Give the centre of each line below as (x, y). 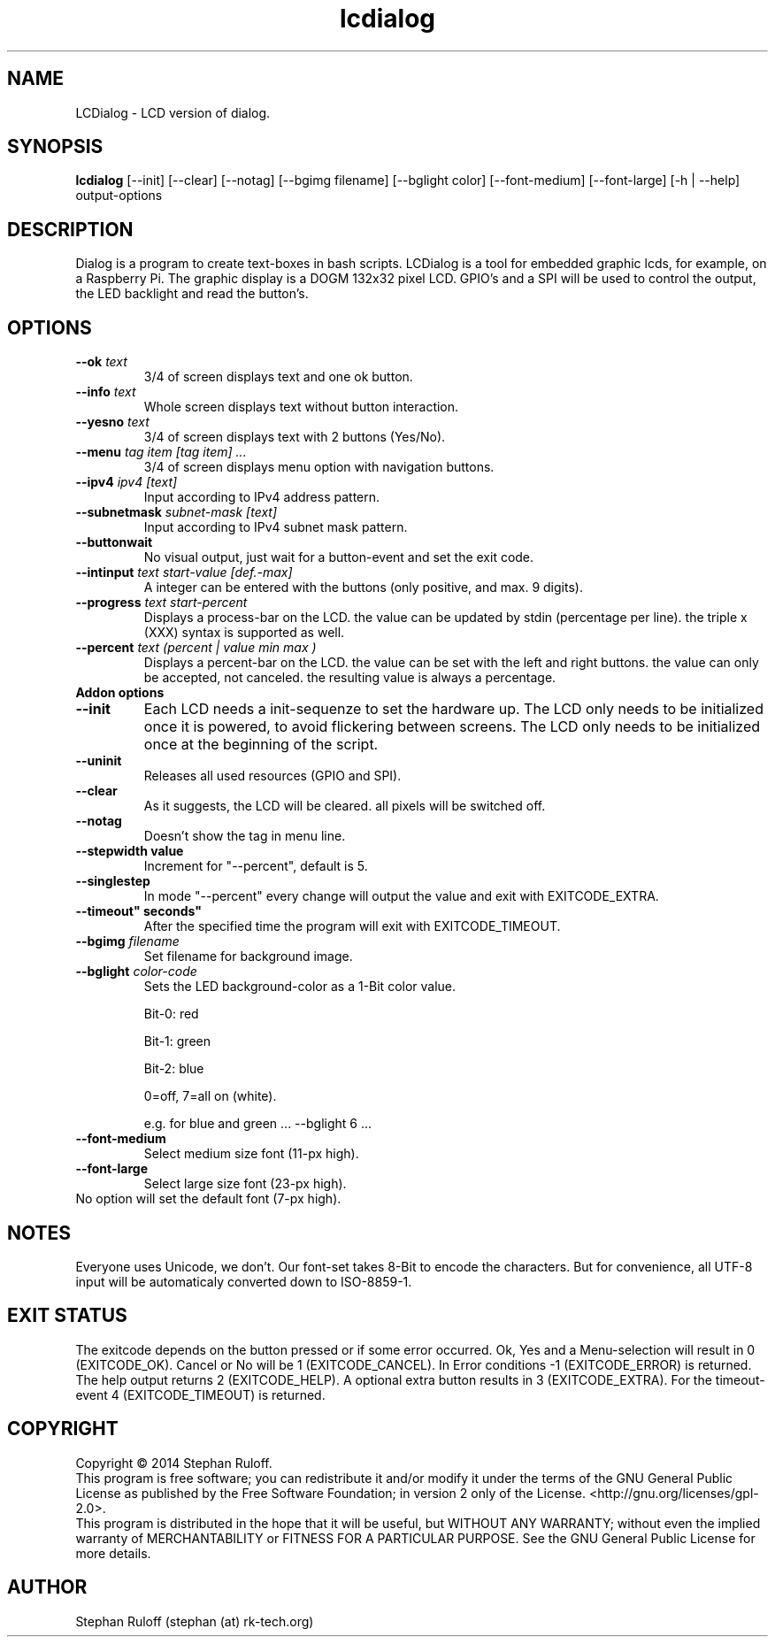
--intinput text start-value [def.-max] (184, 572)
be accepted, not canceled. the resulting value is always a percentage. (350, 678)
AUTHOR (47, 1587)
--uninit (99, 761)
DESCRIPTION (70, 229)
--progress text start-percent (161, 603)
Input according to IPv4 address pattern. (262, 497)
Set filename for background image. (248, 956)
